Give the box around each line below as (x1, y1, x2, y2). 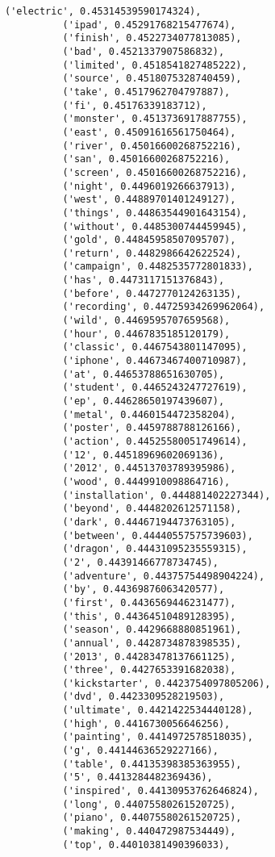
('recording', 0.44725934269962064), (62, 301, 265, 313)
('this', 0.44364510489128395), (62, 610, 236, 622)
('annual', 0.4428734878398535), (62, 637, 242, 649)
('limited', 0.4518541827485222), (62, 59, 248, 71)
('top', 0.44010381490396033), (62, 838, 231, 851)
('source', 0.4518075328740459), (62, 73, 242, 85)
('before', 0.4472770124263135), (62, 287, 242, 299)
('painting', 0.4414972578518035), (62, 731, 253, 743)
